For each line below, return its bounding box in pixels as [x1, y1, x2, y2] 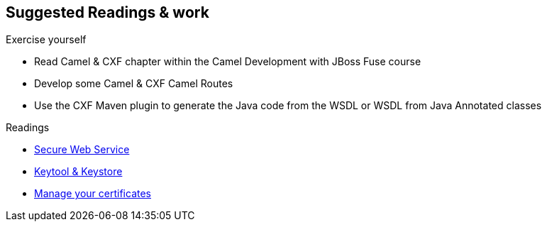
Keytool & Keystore [34, 165, 123, 178]
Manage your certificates [34, 187, 151, 200]
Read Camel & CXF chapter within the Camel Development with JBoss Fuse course [34, 55, 421, 68]
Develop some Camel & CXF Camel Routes [34, 77, 233, 90]
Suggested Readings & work [6, 4, 209, 21]
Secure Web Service [34, 143, 130, 156]
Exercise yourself [6, 33, 87, 46]
